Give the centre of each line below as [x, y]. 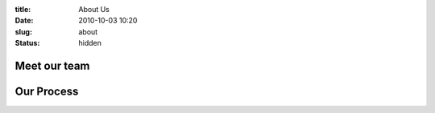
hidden [90, 43]
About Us [94, 9]
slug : [23, 31]
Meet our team [52, 65]
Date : [24, 21]
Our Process [47, 91]
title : [23, 9]
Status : [27, 43]
